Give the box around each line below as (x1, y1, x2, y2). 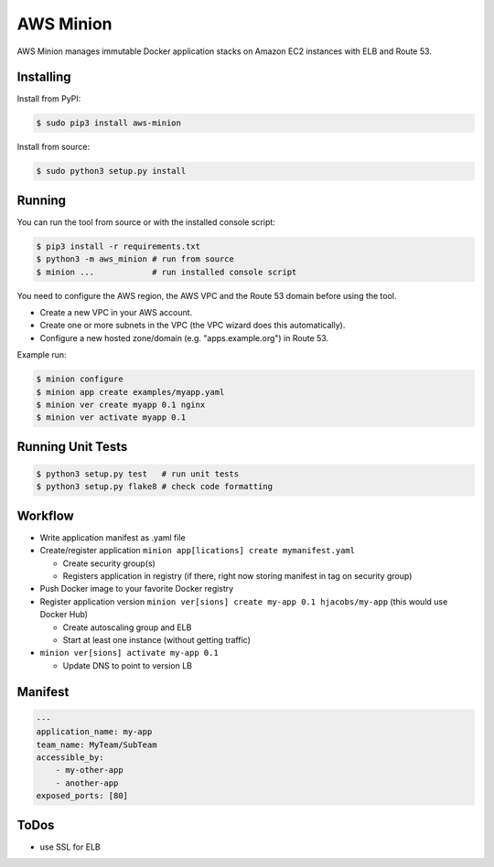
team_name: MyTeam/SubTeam (36, 739, 157, 750)
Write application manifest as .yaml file (39, 531, 187, 543)
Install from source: (16, 142, 91, 153)
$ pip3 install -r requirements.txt (36, 241, 201, 252)
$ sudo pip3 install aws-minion (36, 118, 182, 128)
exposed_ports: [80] (36, 791, 128, 801)
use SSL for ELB (39, 841, 101, 852)
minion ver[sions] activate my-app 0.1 (39, 648, 219, 658)
